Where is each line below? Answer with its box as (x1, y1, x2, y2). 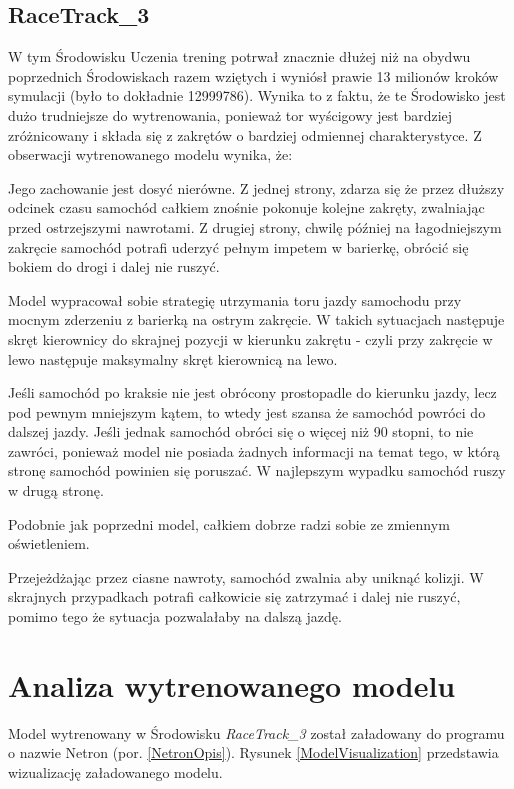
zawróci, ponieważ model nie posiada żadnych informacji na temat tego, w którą (8, 440, 500, 461)
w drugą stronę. (8, 480, 104, 501)
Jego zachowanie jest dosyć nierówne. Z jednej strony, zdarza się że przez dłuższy (8, 177, 505, 198)
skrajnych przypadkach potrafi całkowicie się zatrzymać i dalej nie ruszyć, (8, 586, 461, 607)
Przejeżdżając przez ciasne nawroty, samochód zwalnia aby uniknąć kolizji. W (8, 566, 484, 587)
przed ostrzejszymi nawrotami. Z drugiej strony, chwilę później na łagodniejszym (8, 216, 502, 237)
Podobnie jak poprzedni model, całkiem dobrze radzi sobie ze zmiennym (8, 513, 450, 534)
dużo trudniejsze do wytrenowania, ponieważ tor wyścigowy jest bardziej (8, 104, 453, 125)
